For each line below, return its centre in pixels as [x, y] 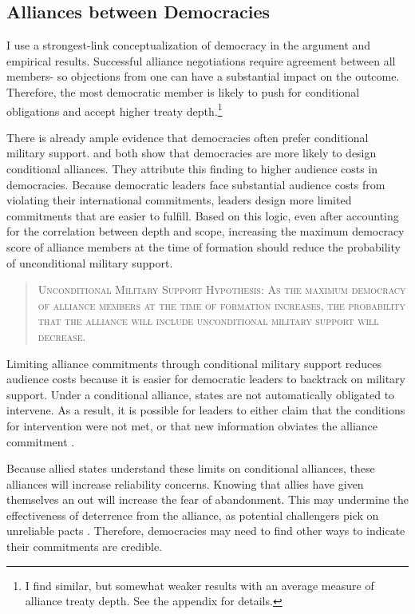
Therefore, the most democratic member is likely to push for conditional [183, 91]
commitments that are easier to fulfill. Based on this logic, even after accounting [203, 215]
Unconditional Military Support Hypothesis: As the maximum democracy [222, 289]
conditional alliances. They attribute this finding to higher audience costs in [192, 169]
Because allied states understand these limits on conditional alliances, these [191, 468]
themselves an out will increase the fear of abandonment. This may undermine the [208, 499]
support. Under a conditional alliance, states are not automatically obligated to [201, 394]
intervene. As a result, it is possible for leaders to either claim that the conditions [206, 410]
